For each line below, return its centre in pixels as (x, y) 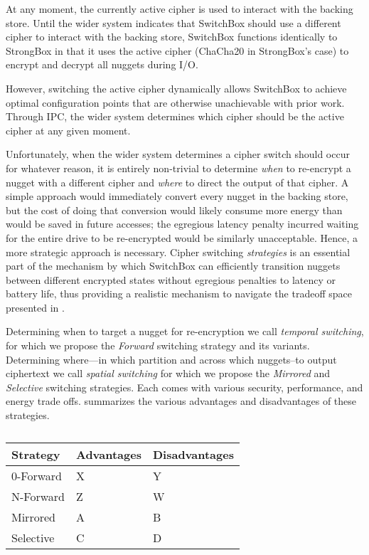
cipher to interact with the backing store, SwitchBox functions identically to (172, 37)
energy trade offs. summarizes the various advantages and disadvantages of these (181, 401)
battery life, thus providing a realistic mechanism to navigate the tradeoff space (179, 294)
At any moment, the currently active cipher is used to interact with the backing (180, 9)
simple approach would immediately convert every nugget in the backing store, (177, 196)
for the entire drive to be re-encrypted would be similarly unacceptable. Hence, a (182, 237)
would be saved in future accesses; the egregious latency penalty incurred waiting (182, 224)
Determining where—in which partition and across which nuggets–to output (171, 359)
